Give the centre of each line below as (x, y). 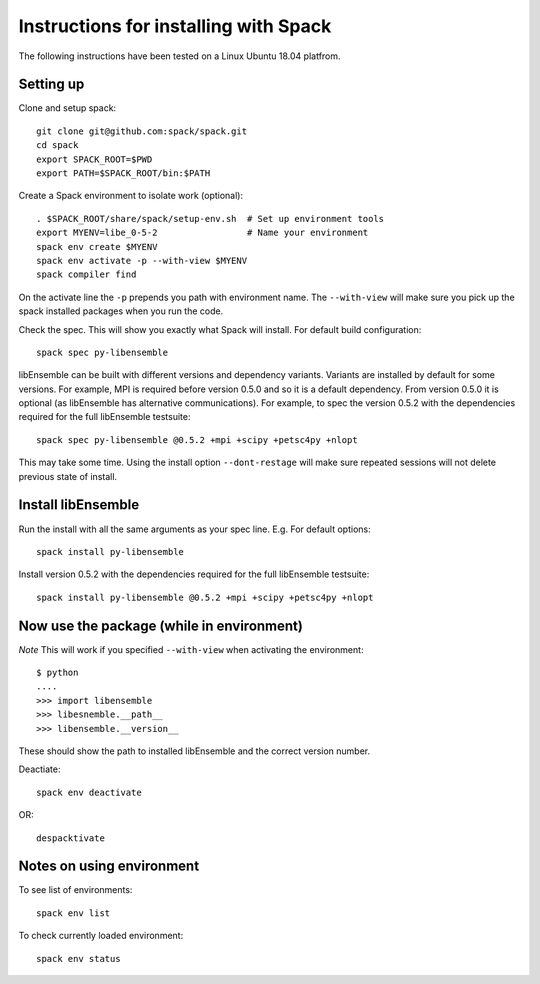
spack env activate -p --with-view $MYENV (142, 260)
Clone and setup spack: (67, 108)
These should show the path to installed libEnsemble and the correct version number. (194, 751)
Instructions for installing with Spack (175, 26)
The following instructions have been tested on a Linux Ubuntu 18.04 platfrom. (179, 56)
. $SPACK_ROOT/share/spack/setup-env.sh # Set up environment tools (210, 218)
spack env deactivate (89, 792)
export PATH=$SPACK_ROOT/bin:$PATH (123, 173)
